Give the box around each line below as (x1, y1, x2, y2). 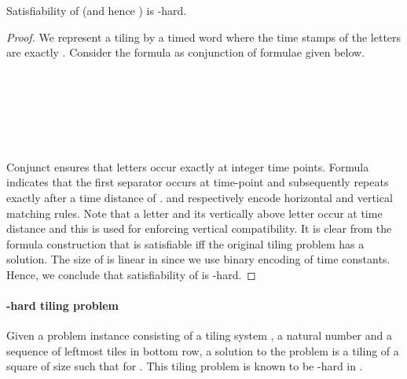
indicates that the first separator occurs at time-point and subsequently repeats (6, 174, 389, 190)
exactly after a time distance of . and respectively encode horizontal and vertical (6, 189, 393, 205)
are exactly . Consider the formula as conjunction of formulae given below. (6, 44, 365, 61)
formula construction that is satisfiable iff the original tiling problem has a (6, 235, 365, 252)
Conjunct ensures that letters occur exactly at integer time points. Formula (6, 158, 369, 175)
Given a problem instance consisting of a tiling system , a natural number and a (6, 327, 392, 344)
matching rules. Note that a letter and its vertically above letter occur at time (6, 204, 383, 221)
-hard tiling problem (6, 297, 119, 314)
